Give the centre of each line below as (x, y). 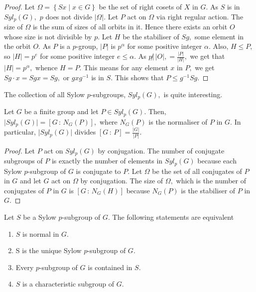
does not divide (69, 16)
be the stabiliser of (151, 36)
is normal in (41, 233)
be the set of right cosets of (140, 6)
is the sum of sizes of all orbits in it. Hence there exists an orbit (130, 27)
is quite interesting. (193, 94)
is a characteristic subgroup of (68, 284)
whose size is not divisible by (48, 36)
